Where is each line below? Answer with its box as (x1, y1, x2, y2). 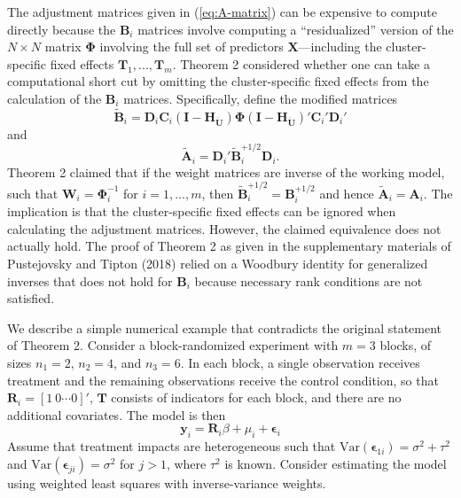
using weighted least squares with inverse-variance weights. (7, 473, 326, 492)
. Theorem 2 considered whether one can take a (172, 54, 430, 73)
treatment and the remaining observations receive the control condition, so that (7, 370, 439, 389)
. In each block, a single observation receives (180, 354, 420, 372)
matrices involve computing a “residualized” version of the (137, 19, 454, 38)
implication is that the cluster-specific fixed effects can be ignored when (7, 202, 396, 221)
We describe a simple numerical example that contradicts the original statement (7, 318, 442, 337)
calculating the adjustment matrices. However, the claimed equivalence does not (7, 219, 441, 237)
